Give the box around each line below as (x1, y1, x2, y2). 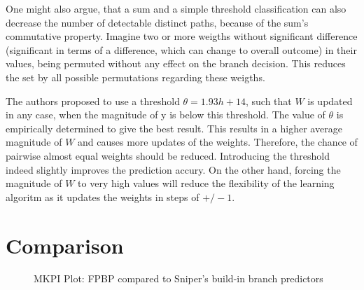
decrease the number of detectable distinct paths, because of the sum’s (6, 15, 309, 29)
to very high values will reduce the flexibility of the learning (78, 176, 335, 191)
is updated (307, 93, 353, 108)
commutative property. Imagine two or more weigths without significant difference (6, 29, 358, 43)
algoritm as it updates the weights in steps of (6, 189, 199, 204)
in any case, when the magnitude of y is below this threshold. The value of (6, 107, 325, 122)
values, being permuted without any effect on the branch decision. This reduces (6, 56, 346, 71)
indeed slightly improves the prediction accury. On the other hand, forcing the (6, 162, 341, 177)
